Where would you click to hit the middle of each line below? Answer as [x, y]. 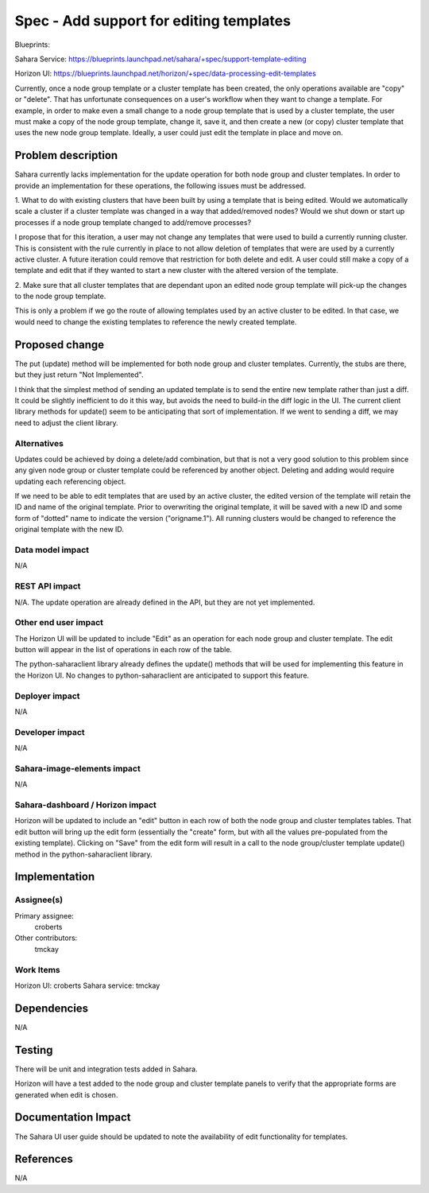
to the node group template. [60, 296]
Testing [34, 1050]
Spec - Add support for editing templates [153, 21]
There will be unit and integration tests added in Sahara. [106, 1069]
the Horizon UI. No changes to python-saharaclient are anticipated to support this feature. [162, 675]
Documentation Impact [73, 1117]
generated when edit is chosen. [66, 1094]
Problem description [66, 155]
